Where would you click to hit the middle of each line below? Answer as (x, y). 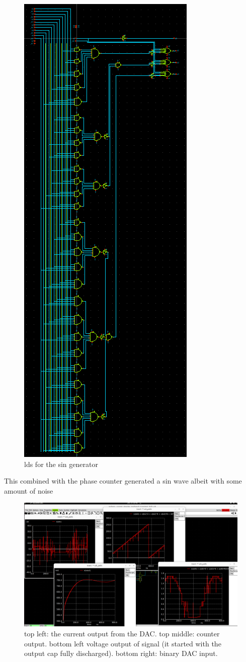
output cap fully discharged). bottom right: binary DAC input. (121, 653)
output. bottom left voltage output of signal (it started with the (123, 643)
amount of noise (29, 490)
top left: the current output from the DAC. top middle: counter (122, 633)
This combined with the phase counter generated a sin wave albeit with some (123, 481)
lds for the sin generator (61, 464)
